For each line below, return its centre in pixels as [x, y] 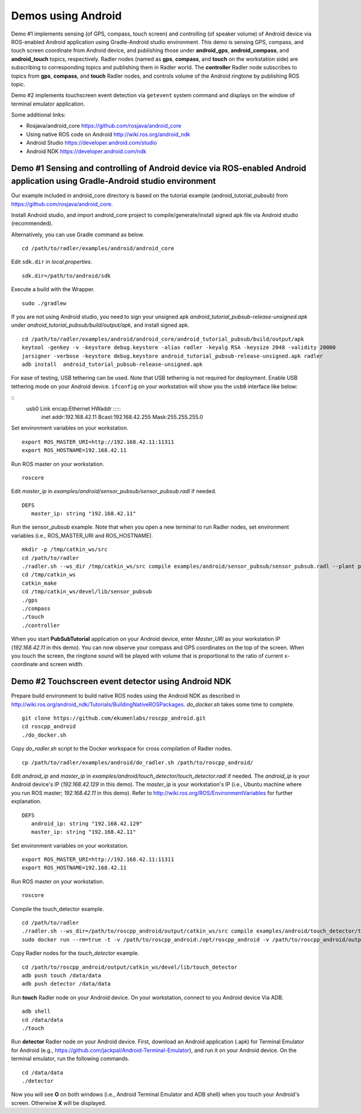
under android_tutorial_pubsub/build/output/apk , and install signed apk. [100, 325]
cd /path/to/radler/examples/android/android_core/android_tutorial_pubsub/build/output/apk [163, 339]
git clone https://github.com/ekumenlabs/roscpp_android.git [114, 718]
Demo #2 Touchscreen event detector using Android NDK [121, 681]
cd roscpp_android [49, 727]
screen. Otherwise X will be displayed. [59, 1103]
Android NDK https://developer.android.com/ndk [86, 151]
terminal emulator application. [48, 104]
